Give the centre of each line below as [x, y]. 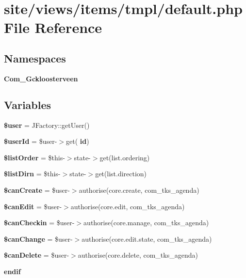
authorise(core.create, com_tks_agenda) [139, 190]
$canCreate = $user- [37, 190]
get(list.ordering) [125, 157]
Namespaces [35, 58]
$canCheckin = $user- [39, 223]
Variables [28, 104]
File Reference [53, 27]
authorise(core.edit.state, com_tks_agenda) [147, 239]
